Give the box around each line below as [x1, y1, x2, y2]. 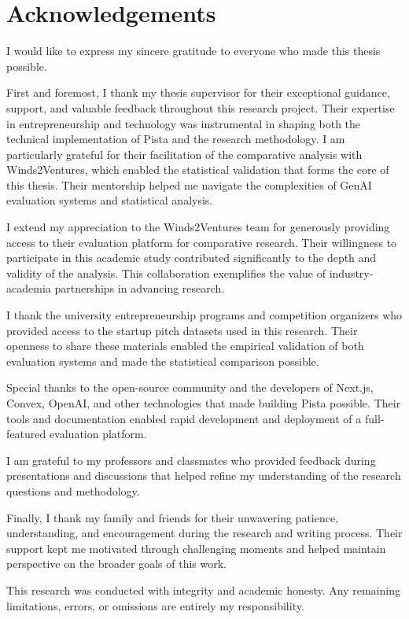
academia [6, 280, 51, 297]
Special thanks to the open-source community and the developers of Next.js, [6, 379, 374, 396]
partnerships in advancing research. [54, 280, 225, 297]
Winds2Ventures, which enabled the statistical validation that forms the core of [6, 161, 389, 178]
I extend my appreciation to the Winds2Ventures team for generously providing [6, 219, 390, 235]
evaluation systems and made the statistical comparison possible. [6, 352, 319, 369]
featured [6, 426, 46, 442]
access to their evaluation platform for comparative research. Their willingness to [6, 234, 397, 250]
